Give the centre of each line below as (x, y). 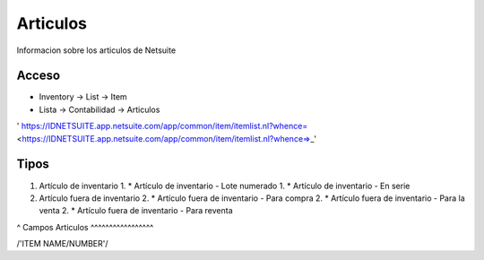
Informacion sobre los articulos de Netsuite (96, 50)
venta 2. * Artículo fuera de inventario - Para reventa (136, 211)
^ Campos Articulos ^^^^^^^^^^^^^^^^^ (85, 227)
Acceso (39, 76)
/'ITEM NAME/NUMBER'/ (62, 244)
